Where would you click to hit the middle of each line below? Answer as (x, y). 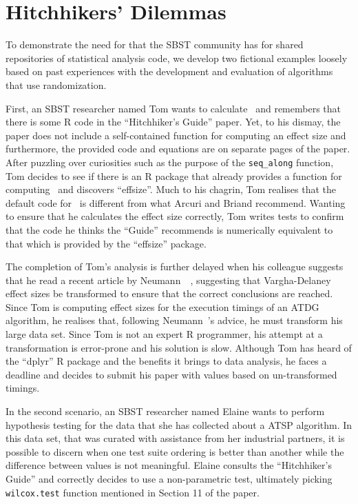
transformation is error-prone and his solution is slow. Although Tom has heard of (179, 347)
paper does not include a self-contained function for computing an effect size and (176, 135)
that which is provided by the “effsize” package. (106, 243)
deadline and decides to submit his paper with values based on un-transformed (171, 374)
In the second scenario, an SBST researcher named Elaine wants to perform (165, 411)
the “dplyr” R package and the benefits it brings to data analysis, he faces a (166, 361)
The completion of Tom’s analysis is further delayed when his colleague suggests (175, 266)
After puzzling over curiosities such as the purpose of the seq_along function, (170, 162)
